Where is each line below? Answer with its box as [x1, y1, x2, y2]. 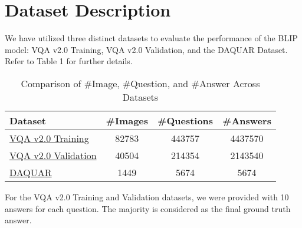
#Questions [157, 113, 214, 127]
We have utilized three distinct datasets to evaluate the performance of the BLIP [5, 32, 298, 44]
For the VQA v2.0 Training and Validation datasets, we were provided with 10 [5, 190, 289, 203]
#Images [106, 113, 149, 127]
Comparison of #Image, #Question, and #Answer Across [21, 76, 260, 90]
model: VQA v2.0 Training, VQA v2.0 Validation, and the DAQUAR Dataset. [5, 43, 288, 55]
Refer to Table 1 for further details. [5, 55, 133, 67]
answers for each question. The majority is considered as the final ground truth [5, 202, 291, 214]
